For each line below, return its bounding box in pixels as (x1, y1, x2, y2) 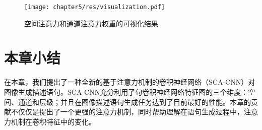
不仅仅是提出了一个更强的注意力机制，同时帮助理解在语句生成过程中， (11, 106, 244, 117)
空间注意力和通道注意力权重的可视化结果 (24, 18, 158, 28)
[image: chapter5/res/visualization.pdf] (24, 4, 165, 11)
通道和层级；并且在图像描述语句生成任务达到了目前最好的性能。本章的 (18, 96, 251, 107)
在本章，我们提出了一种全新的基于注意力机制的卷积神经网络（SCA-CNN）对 (4, 77, 255, 87)
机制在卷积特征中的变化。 (11, 116, 96, 126)
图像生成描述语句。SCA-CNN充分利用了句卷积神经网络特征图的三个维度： (4, 86, 248, 97)
